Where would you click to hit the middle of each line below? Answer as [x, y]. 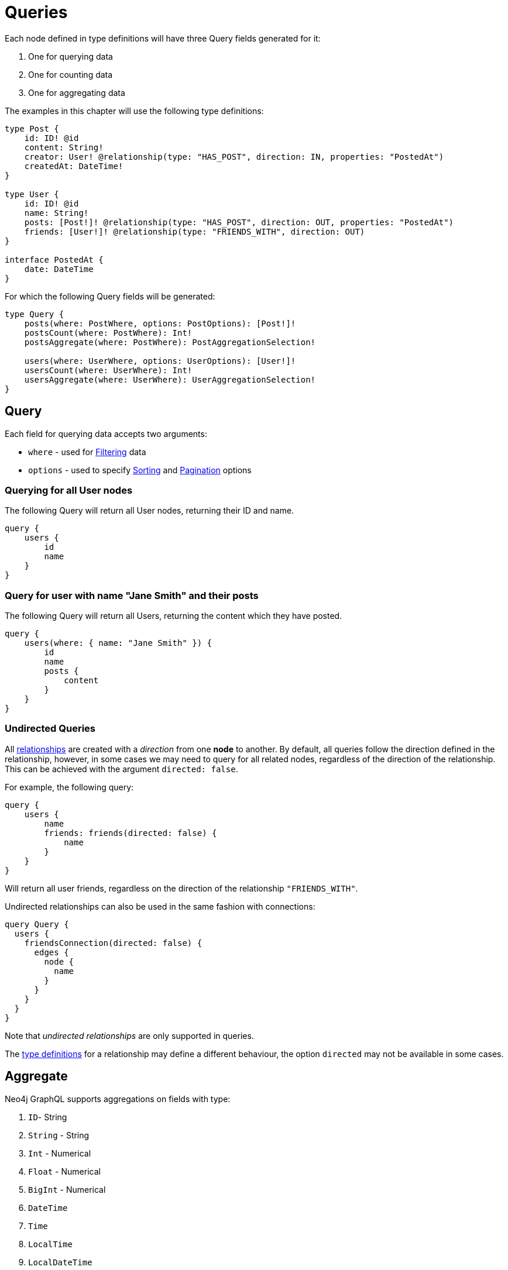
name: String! [56, 213]
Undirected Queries [50, 729]
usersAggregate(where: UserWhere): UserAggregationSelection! [170, 379]
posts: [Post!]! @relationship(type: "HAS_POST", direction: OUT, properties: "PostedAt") [239, 222]
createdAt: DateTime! [74, 166]
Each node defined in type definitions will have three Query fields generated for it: [163, 38]
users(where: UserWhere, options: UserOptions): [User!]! [160, 361]
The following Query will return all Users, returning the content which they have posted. [174, 616]
